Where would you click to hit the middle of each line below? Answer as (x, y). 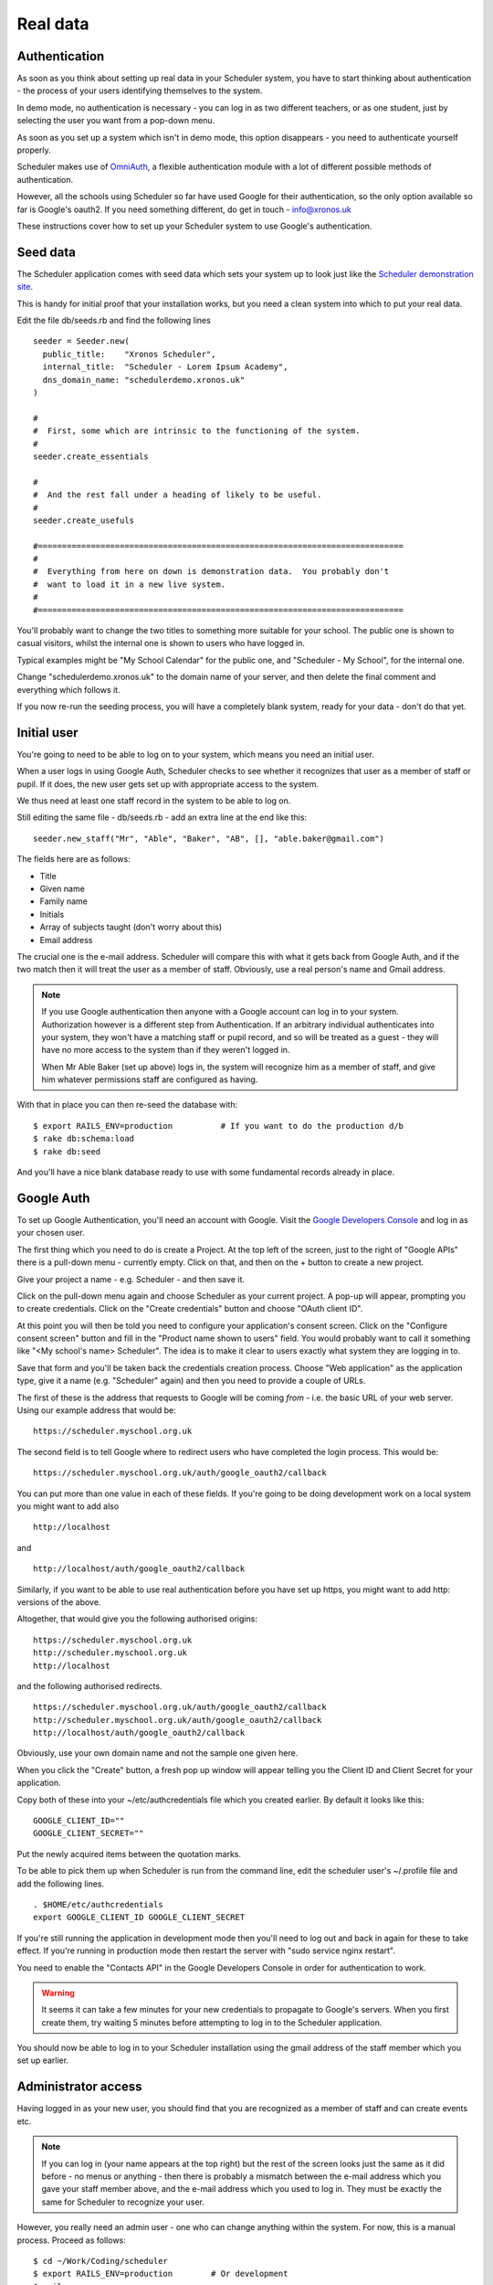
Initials (52, 914)
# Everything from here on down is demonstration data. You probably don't (211, 572)
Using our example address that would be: (97, 1410)
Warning (58, 1993)
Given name (63, 889)
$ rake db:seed (67, 1151)
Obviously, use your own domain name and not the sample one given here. (157, 1753)
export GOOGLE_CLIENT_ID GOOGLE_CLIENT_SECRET (139, 1918)
